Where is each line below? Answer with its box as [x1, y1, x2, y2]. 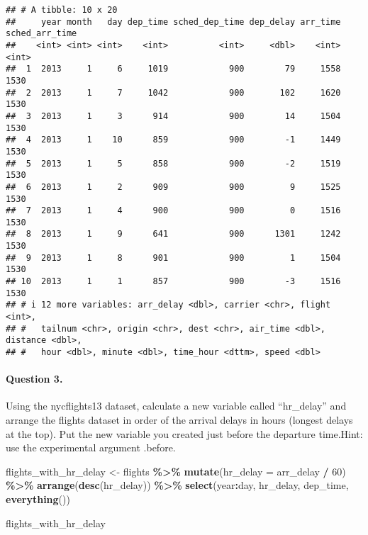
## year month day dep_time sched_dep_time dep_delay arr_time [6, 16, 341, 27]
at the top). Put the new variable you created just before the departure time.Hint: [6, 426, 363, 441]
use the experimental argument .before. [6, 440, 176, 455]
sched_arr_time [6, 28, 77, 39]
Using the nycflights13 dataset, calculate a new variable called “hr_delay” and [6, 398, 347, 413]
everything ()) [6, 492, 70, 507]
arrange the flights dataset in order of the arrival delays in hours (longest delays [6, 412, 353, 427]
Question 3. [6, 371, 63, 386]
